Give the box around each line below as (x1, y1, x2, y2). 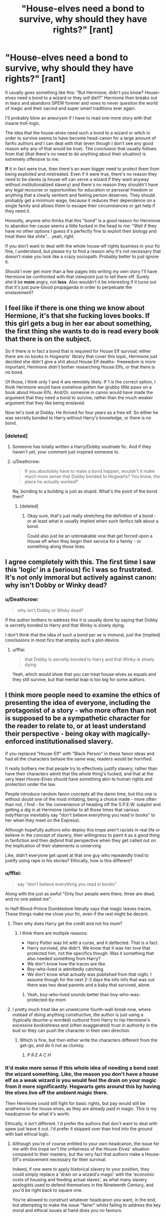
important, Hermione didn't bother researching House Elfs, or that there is (5, 364, 156, 370)
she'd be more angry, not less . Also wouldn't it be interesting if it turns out (5, 279, 157, 285)
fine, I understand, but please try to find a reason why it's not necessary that (5, 248, 161, 254)
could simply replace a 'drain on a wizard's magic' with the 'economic (12, 1171, 155, 1177)
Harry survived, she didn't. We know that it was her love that (27, 945, 151, 951)
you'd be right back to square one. (12, 1187, 83, 1193)
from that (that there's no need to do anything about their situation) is (5, 151, 146, 157)
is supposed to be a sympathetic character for (5, 714, 150, 722)
